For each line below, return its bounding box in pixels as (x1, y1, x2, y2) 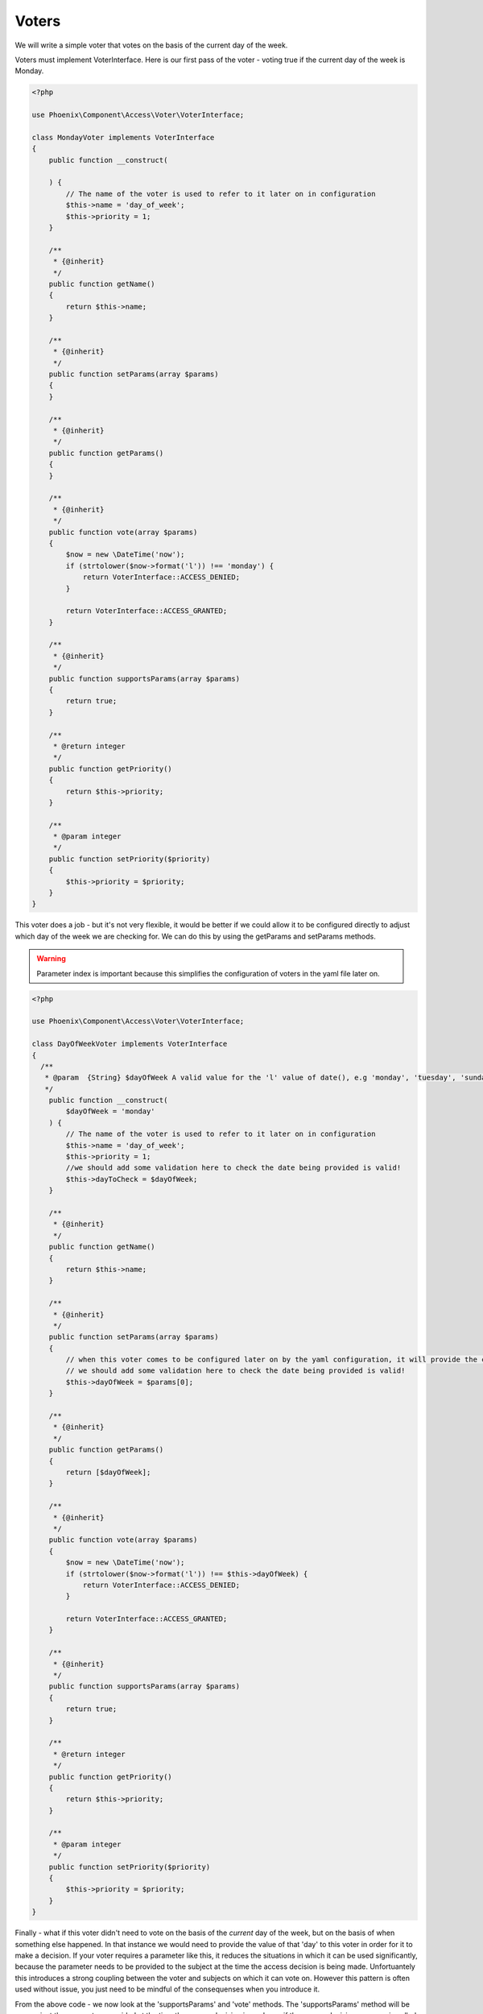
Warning (36, 954, 66, 963)
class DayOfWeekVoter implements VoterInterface (31, 1039, 228, 1049)
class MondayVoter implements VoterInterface (31, 133, 215, 142)
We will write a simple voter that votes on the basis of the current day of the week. (14, 40, 288, 50)
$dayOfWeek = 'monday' (65, 1107, 156, 1116)
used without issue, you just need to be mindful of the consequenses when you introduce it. (14, 1984, 320, 1994)
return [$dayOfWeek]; (65, 1467, 151, 1477)
